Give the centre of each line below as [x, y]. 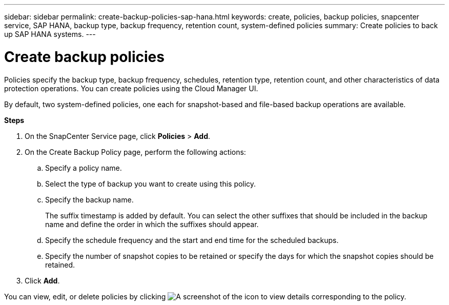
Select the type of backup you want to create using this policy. [151, 184]
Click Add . [42, 280]
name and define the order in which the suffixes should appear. [152, 224]
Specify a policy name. [84, 168]
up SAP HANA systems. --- [50, 34]
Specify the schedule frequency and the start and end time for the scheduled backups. [192, 240]
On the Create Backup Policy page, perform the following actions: [135, 152]
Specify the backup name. [89, 199]
